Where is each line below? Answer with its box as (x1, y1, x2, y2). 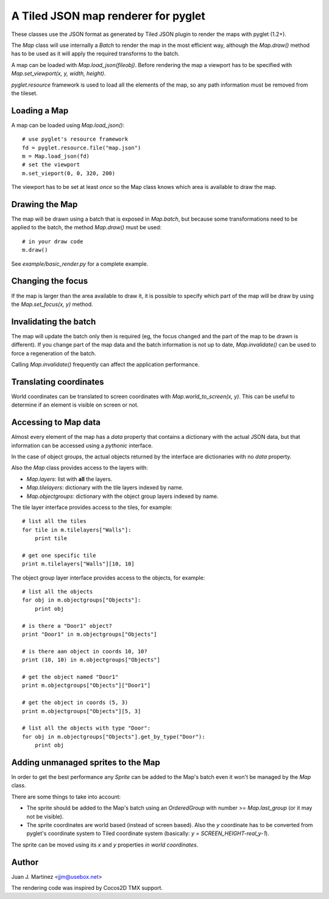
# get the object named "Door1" (22, 673, 119, 680)
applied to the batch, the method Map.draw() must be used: (11, 224, 161, 231)
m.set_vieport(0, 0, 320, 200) (22, 169, 116, 177)
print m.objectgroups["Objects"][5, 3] (22, 708, 141, 714)
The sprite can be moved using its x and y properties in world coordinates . (11, 841, 199, 848)
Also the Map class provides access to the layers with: (11, 464, 149, 472)
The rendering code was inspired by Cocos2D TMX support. (11, 884, 163, 892)
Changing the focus (11, 276, 88, 286)
